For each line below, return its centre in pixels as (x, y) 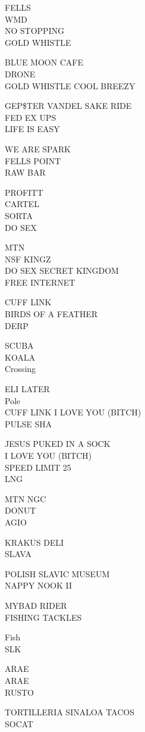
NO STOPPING (35, 31)
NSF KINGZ (28, 259)
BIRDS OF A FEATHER (51, 314)
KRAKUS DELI (34, 542)
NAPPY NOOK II (38, 585)
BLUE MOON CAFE (44, 62)
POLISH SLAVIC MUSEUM (57, 573)
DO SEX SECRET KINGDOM (62, 270)
